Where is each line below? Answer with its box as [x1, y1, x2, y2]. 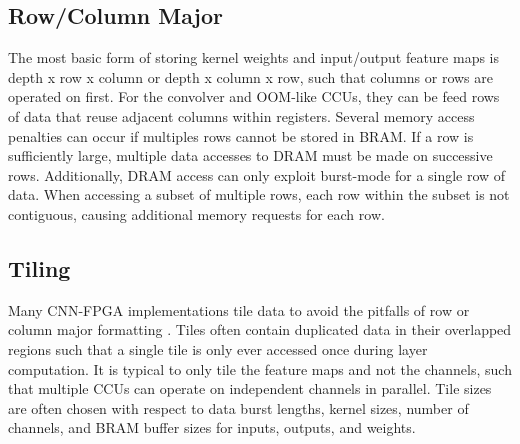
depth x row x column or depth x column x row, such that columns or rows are [8, 66, 494, 87]
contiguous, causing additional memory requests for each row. [8, 203, 385, 224]
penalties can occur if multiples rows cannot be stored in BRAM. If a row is [8, 125, 474, 146]
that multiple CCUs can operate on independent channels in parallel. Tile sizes [8, 378, 492, 399]
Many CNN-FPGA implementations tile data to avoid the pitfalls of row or [8, 299, 470, 320]
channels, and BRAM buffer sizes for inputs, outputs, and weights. [8, 417, 416, 438]
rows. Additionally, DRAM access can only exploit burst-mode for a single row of [8, 164, 506, 185]
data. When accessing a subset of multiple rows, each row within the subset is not [8, 184, 510, 205]
